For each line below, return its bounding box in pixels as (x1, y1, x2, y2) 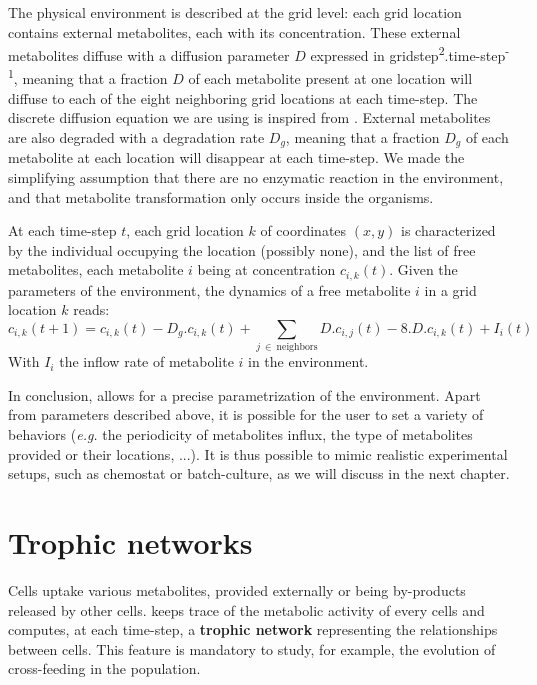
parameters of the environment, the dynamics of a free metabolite (8, 279, 411, 300)
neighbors (276, 342, 318, 353)
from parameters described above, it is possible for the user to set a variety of (8, 404, 484, 425)
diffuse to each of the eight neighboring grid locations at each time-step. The (8, 87, 478, 108)
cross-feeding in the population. (8, 658, 201, 679)
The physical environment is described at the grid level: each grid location (8, 2, 462, 22)
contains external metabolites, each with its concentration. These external (8, 21, 461, 42)
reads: (73, 299, 110, 320)
